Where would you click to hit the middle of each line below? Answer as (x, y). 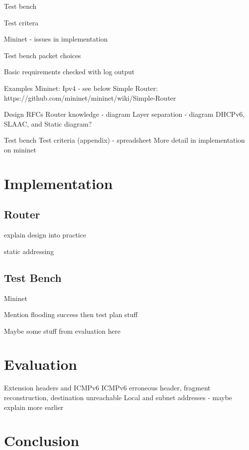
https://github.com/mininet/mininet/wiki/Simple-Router (90, 97)
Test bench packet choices (42, 55)
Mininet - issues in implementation (56, 39)
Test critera (21, 22)
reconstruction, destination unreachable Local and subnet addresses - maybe (118, 397)
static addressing (29, 251)
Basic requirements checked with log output (69, 72)
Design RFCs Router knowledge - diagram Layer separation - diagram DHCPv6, (124, 114)
